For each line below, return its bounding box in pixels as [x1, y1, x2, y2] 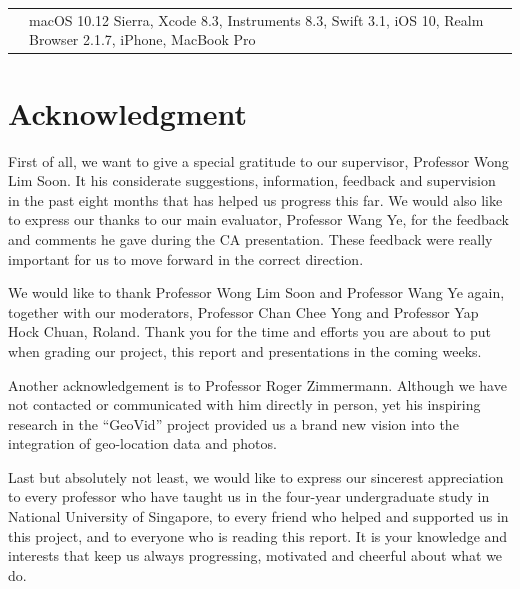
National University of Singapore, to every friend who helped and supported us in [8, 506, 509, 527]
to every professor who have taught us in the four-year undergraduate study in [8, 486, 490, 507]
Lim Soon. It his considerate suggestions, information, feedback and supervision [8, 170, 496, 191]
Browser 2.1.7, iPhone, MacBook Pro [29, 29, 256, 50]
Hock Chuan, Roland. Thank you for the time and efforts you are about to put [8, 321, 492, 342]
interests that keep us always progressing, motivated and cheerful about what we [8, 545, 503, 566]
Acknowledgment [8, 92, 247, 133]
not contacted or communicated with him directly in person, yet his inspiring [8, 394, 481, 415]
